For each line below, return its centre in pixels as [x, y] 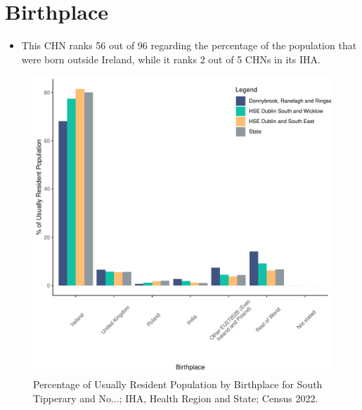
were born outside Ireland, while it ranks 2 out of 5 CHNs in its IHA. [171, 59]
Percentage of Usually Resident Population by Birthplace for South [178, 384]
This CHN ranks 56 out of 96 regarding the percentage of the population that [189, 45]
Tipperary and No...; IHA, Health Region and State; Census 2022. [176, 398]
